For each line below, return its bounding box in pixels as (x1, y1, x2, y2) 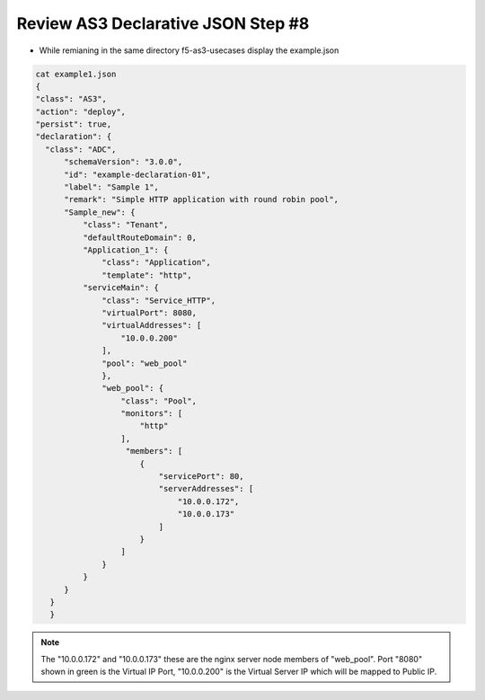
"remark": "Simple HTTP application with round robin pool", (64, 194, 339, 205)
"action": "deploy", (35, 106, 126, 117)
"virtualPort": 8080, (101, 307, 198, 318)
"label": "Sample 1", (64, 182, 159, 192)
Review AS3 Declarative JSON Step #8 (16, 13, 310, 33)
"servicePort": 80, (158, 472, 244, 482)
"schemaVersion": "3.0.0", (64, 157, 183, 167)
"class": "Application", (101, 257, 211, 268)
